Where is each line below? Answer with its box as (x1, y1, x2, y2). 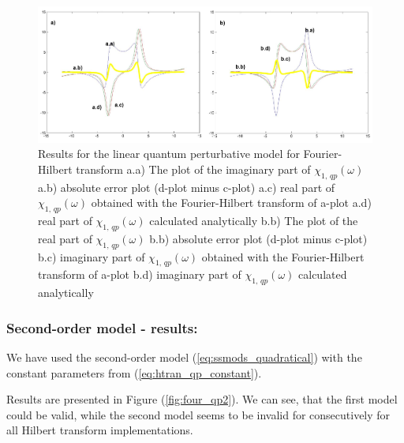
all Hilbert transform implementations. (6, 422, 193, 438)
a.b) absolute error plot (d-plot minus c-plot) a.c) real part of (38, 178, 335, 195)
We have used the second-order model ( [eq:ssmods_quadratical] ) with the (6, 349, 362, 366)
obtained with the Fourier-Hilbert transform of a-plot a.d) (91, 194, 372, 211)
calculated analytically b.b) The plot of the (149, 212, 358, 229)
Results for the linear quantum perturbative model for (38, 145, 300, 162)
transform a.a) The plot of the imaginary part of (76, 160, 311, 177)
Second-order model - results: (6, 317, 198, 337)
